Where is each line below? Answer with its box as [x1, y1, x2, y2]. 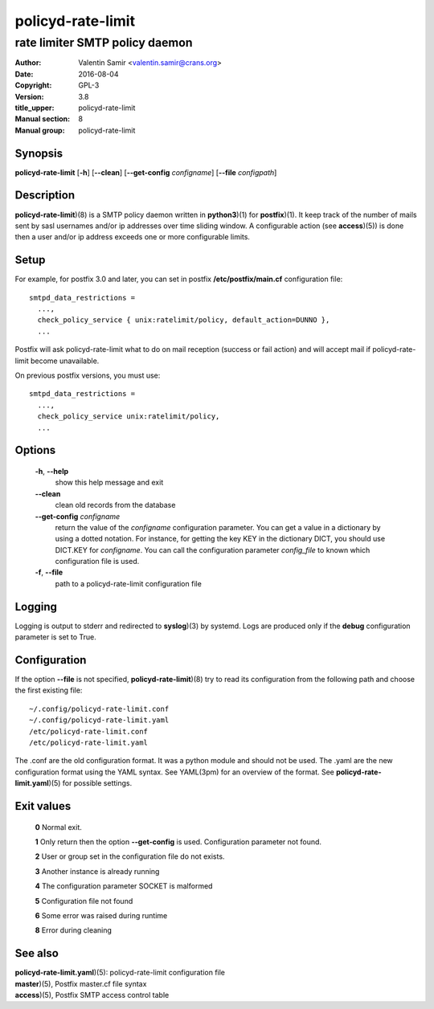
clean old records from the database [55, 500, 176, 510]
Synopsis [14, 146, 63, 160]
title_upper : [14, 103, 55, 112]
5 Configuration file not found [35, 896, 133, 905]
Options [14, 443, 56, 457]
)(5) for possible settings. [48, 778, 133, 788]
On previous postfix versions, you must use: [14, 370, 161, 380]
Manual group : [14, 125, 65, 135]
